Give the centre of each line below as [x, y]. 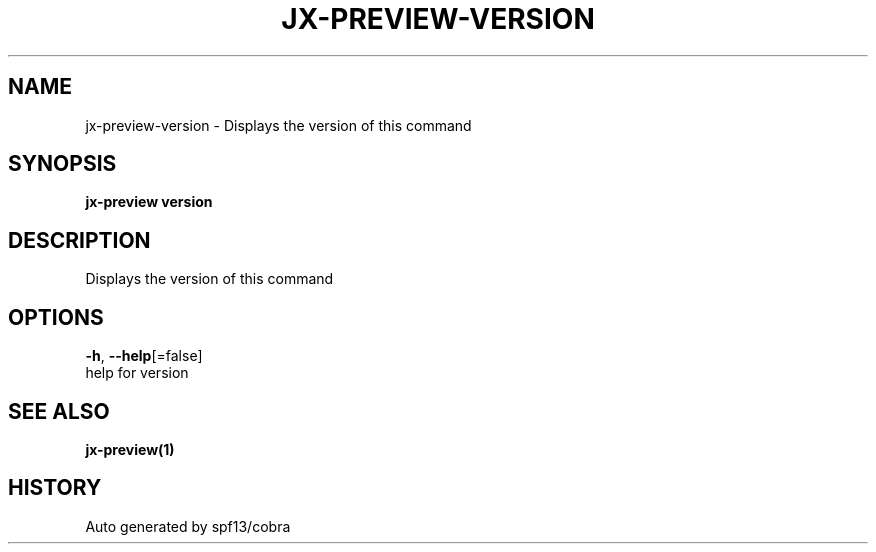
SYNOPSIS [62, 164]
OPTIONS [56, 317]
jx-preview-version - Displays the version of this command [278, 125]
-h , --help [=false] [144, 356]
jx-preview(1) [130, 449]
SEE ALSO [59, 411]
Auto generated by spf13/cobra [188, 526]
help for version [137, 373]
